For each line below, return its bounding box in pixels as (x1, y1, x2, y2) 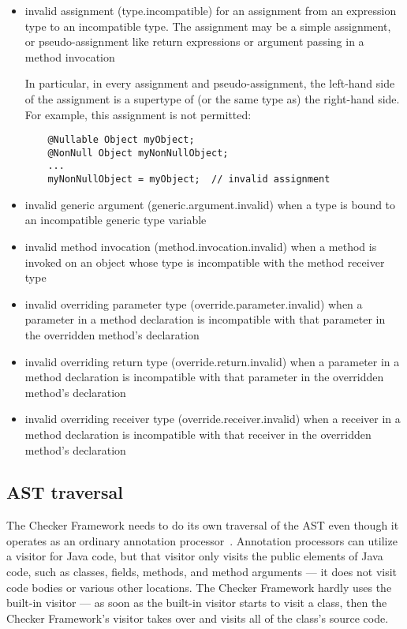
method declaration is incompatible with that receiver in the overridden (24, 425, 372, 442)
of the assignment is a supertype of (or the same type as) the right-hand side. (24, 90, 400, 107)
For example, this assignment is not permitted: (24, 106, 252, 122)
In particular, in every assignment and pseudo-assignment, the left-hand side (24, 75, 395, 92)
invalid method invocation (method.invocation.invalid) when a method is (24, 238, 377, 254)
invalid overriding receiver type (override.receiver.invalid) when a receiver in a (24, 410, 401, 427)
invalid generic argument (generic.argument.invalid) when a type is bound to (24, 196, 396, 212)
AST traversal (6, 480, 123, 504)
